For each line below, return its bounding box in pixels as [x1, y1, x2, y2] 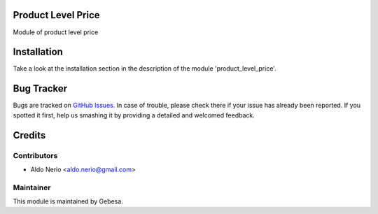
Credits [13, 129, 46, 141]
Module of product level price [13, 28, 99, 36]
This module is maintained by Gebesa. [13, 197, 124, 206]
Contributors [13, 150, 58, 160]
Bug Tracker [13, 83, 68, 94]
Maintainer [13, 183, 51, 192]
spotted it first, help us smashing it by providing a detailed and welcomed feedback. [13, 110, 255, 119]
